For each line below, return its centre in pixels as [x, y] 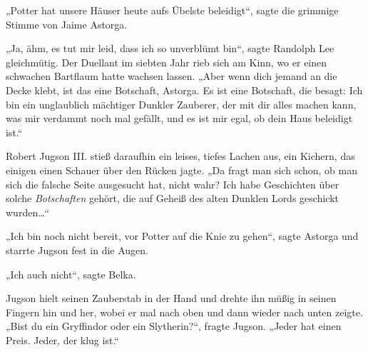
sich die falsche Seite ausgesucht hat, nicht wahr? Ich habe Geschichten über [173, 184]
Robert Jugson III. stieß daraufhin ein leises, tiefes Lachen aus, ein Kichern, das [180, 156]
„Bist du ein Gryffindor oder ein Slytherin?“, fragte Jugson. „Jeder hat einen [174, 326]
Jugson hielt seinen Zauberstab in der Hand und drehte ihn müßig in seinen [171, 298]
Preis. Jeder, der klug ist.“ [62, 340]
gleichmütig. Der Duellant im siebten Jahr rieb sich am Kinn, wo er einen [167, 62]
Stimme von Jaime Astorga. [67, 24]
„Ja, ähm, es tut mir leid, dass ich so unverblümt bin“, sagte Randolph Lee [170, 48]
